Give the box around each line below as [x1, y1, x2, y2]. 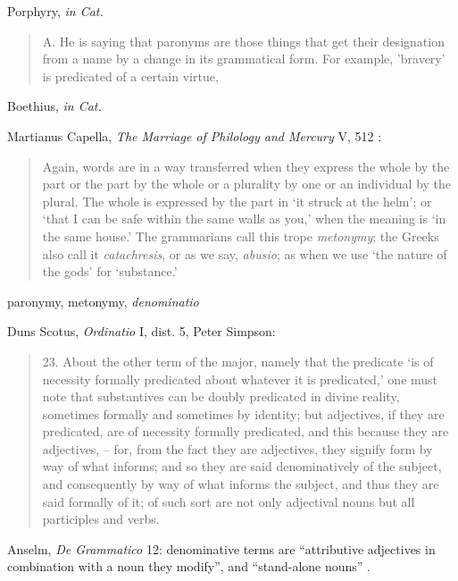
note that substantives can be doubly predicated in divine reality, [42, 387, 400, 406]
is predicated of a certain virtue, [42, 66, 219, 85]
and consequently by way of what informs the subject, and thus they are [42, 475, 439, 493]
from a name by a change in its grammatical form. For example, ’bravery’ [42, 49, 446, 68]
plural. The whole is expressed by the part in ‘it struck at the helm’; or [42, 191, 432, 210]
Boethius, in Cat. [7, 97, 102, 115]
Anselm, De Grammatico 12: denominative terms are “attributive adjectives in [7, 539, 436, 558]
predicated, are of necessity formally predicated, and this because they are [42, 422, 449, 441]
